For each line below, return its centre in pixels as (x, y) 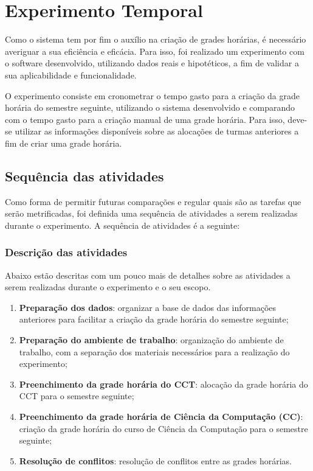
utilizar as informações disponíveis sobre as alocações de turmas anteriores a (157, 131)
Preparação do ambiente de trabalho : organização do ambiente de (151, 340)
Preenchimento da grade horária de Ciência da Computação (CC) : (161, 417)
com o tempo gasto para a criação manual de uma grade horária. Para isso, (145, 119)
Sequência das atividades (84, 176)
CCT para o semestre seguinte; (77, 396)
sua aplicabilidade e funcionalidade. (71, 75)
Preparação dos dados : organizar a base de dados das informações (148, 307)
